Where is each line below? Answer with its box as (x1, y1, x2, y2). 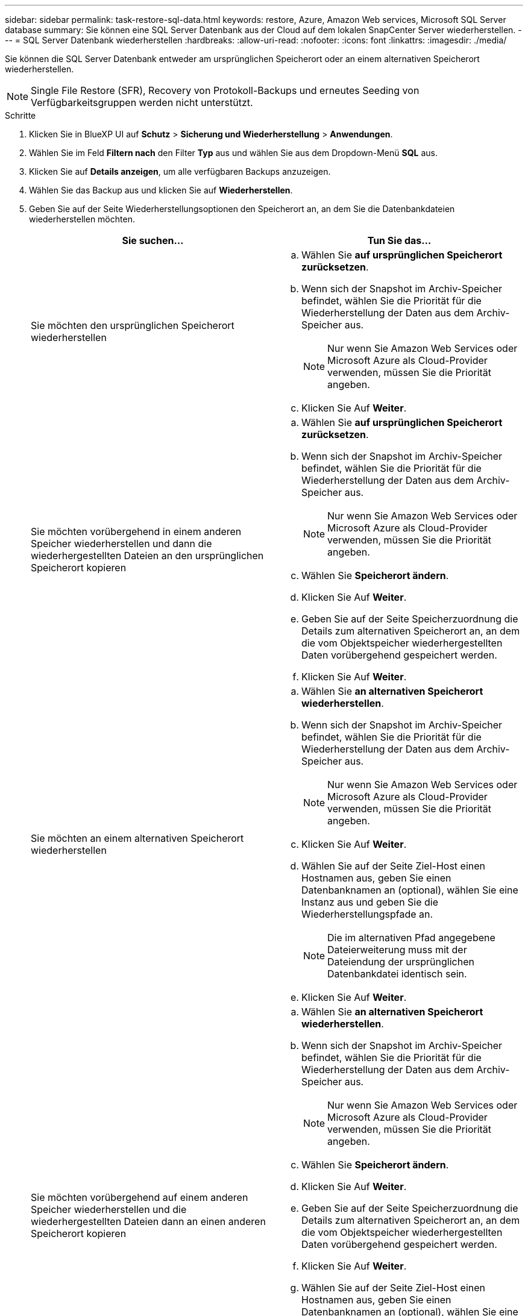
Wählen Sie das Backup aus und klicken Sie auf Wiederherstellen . (29, 185, 293, 195)
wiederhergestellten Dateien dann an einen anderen (31, 1215, 266, 1227)
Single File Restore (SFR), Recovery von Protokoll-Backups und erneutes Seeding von (31, 84, 420, 96)
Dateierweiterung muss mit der (327, 944, 467, 956)
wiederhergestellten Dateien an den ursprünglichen (31, 550, 264, 562)
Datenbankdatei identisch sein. (327, 968, 467, 980)
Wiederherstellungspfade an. (301, 908, 433, 920)
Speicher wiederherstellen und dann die (31, 537, 212, 550)
